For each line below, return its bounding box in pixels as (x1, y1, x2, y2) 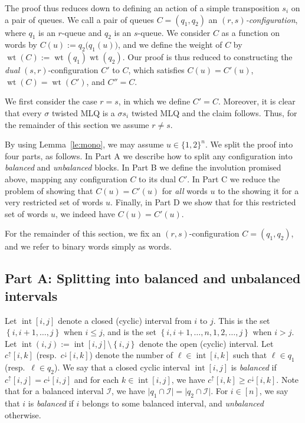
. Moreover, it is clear (218, 95, 296, 107)
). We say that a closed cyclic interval (54, 361, 190, 373)
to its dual (139, 172, 176, 185)
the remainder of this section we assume (5, 118, 149, 130)
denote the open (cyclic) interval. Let (139, 337, 274, 349)
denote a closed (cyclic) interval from (58, 314, 192, 326)
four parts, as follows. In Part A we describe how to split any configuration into (5, 149, 293, 162)
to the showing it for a (218, 184, 299, 196)
